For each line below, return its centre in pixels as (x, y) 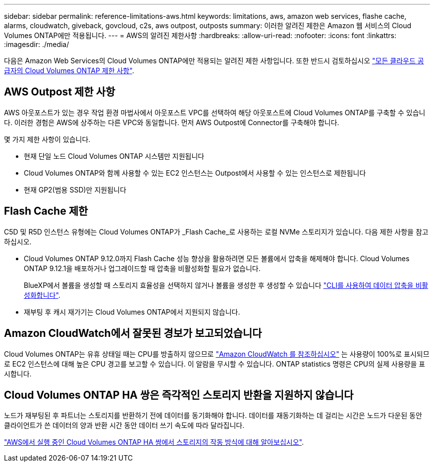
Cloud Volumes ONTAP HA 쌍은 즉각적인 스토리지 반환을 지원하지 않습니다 (179, 395)
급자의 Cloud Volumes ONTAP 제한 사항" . (69, 70)
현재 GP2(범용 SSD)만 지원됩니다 (75, 189)
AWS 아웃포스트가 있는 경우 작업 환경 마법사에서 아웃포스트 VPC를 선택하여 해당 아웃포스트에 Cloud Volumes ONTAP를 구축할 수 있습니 (215, 112)
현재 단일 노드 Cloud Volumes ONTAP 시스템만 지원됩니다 (114, 156)
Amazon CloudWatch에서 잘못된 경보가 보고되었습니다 (133, 333)
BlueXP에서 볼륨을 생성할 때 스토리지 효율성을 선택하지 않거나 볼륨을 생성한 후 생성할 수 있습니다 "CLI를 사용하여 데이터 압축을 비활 (226, 285)
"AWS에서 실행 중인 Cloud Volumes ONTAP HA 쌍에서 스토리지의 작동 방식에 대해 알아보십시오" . (154, 442)
